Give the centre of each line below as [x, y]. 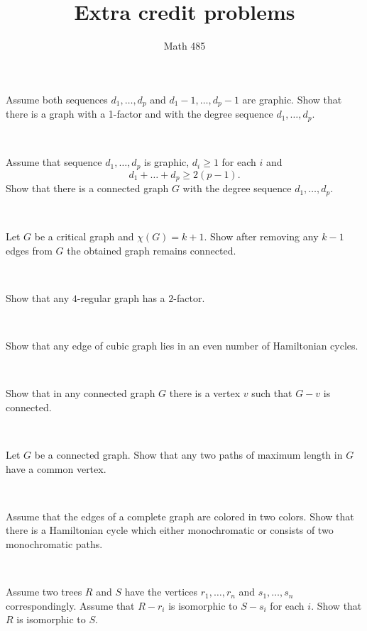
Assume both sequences [57, 99]
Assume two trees [44, 592]
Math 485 [185, 46]
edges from [29, 250]
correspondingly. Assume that [70, 605]
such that [272, 393]
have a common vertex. [56, 468]
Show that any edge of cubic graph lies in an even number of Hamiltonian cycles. [182, 346]
